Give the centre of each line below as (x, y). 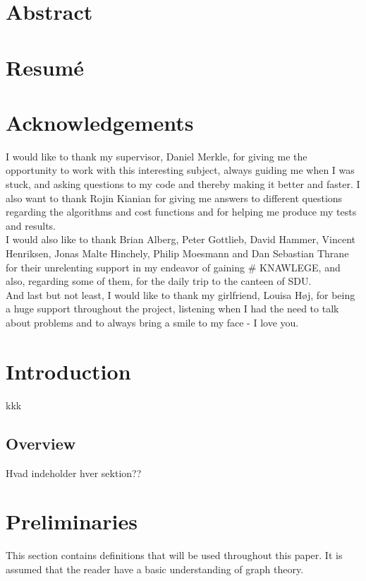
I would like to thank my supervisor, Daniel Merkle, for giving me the (157, 156)
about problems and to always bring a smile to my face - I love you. (152, 322)
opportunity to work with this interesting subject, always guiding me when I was (180, 170)
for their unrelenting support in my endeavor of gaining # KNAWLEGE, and (173, 267)
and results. (31, 225)
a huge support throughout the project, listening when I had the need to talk (172, 309)
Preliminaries (72, 521)
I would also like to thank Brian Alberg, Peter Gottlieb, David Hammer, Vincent (181, 239)
